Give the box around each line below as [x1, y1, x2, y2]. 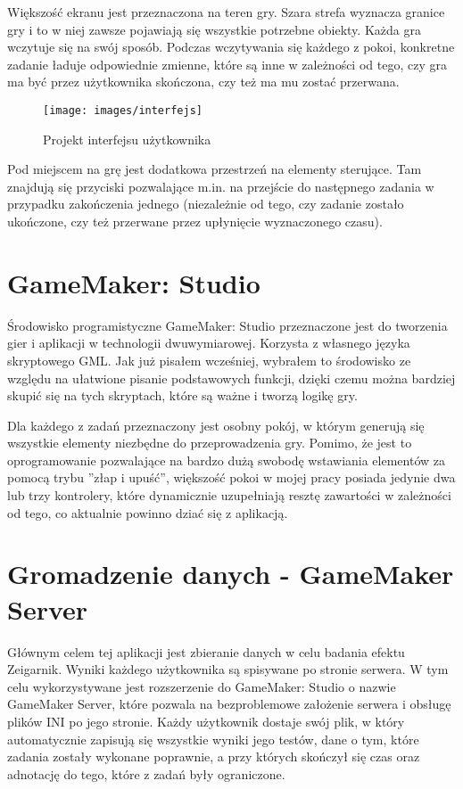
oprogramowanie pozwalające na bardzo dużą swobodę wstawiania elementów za [7, 450, 446, 469]
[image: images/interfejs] [43, 103, 203, 117]
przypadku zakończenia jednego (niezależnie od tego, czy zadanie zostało [7, 194, 404, 213]
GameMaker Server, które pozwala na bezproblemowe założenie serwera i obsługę [7, 694, 451, 713]
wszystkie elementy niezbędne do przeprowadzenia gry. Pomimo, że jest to [7, 433, 412, 452]
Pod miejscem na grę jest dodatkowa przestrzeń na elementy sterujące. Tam [7, 160, 422, 178]
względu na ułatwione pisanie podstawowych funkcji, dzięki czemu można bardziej [7, 368, 456, 387]
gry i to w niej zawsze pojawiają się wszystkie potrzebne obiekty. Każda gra [7, 20, 421, 38]
